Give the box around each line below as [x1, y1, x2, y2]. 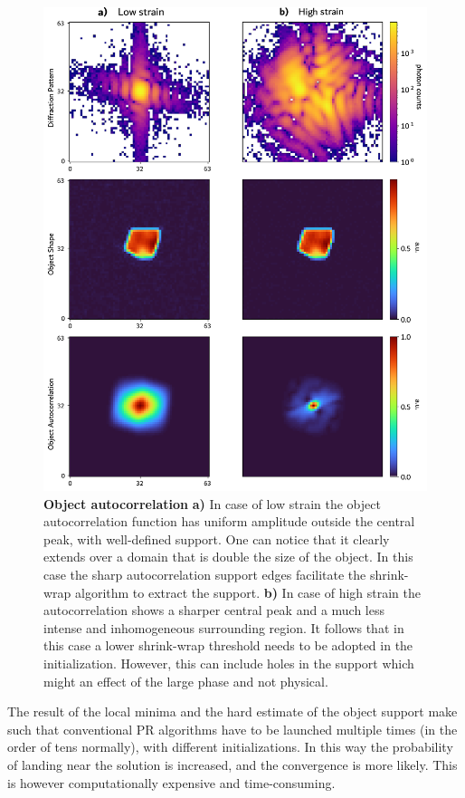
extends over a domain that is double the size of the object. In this [43, 547, 413, 566]
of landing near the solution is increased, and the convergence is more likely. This [7, 755, 458, 774]
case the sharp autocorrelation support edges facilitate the [43, 565, 366, 583]
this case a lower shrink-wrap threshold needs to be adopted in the [43, 636, 413, 655]
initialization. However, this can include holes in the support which [43, 653, 414, 672]
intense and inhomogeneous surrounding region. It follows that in [43, 618, 404, 637]
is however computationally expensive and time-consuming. [7, 773, 336, 792]
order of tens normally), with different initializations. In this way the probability [7, 737, 453, 756]
